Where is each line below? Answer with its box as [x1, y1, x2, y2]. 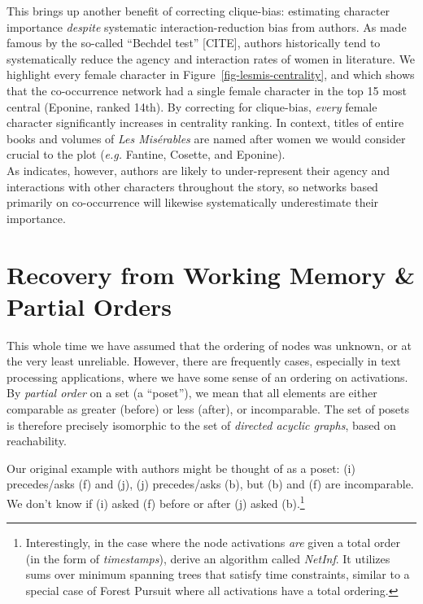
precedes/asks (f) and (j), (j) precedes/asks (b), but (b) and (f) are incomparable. [7, 475, 414, 492]
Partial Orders [7, 289, 172, 322]
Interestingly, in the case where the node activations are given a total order [25, 534, 400, 551]
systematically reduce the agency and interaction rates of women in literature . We [7, 50, 416, 67]
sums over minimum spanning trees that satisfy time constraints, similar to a [25, 566, 410, 583]
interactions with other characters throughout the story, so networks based [7, 177, 378, 195]
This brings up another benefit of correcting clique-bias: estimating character [7, 2, 390, 19]
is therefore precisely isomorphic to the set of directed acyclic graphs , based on [7, 416, 396, 433]
